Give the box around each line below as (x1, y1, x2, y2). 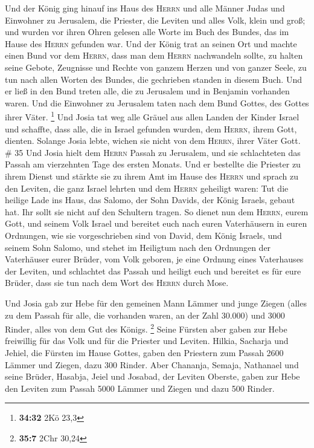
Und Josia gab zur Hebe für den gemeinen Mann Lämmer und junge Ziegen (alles (5, 296, 307, 309)
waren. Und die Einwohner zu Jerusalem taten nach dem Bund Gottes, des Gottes (5, 96, 309, 109)
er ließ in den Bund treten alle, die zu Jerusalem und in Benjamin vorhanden (5, 85, 290, 97)
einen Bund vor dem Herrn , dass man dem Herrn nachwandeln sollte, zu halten (5, 49, 303, 62)
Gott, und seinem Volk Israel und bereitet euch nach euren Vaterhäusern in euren (5, 217, 307, 230)
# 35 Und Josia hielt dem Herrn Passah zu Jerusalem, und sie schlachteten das (5, 146, 301, 158)
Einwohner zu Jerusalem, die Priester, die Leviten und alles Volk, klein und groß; (5, 13, 306, 26)
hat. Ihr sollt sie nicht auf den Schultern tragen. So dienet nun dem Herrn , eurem (5, 205, 309, 218)
